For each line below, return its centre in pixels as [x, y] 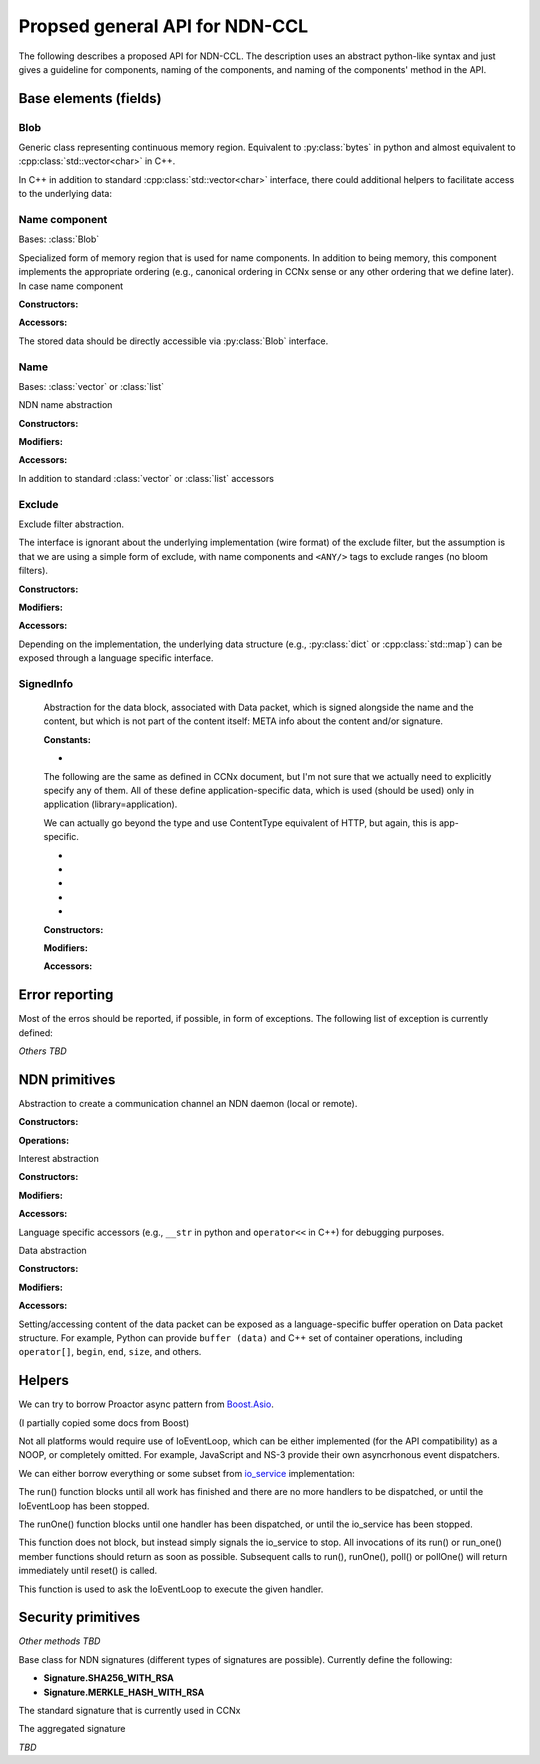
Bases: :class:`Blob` [59, 239]
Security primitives [79, 1617]
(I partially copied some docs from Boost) [104, 1422]
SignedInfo [46, 683]
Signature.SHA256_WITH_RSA [108, 1678]
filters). [33, 571]
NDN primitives [67, 1079]
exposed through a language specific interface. [116, 658]
